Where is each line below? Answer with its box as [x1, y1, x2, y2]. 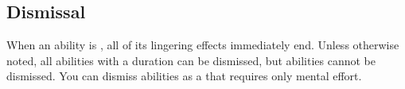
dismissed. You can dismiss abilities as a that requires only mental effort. [6, 68, 362, 84]
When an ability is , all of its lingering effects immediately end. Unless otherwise [6, 37, 399, 53]
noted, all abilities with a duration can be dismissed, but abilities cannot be [6, 52, 376, 68]
